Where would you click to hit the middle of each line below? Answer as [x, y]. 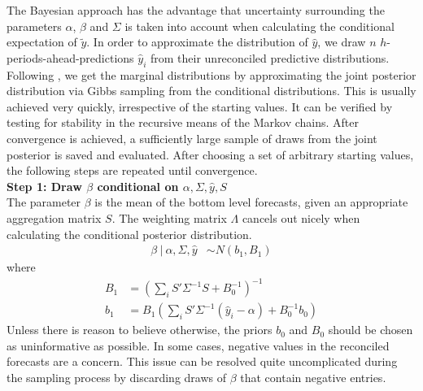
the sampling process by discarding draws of [117, 378]
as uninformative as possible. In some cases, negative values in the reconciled [198, 345]
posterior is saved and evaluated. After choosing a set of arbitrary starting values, [210, 154]
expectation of [42, 42]
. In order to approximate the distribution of [197, 42]
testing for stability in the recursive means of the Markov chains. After [183, 122]
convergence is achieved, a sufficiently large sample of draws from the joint [192, 138]
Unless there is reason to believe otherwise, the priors [140, 330]
